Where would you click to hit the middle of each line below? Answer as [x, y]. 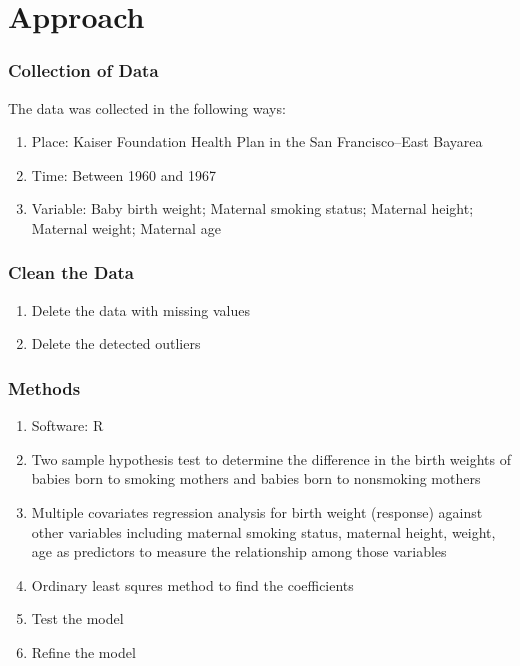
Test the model [77, 618]
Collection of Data [83, 70]
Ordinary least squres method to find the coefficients [192, 584]
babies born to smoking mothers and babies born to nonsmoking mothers [256, 478]
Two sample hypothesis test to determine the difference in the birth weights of [271, 458]
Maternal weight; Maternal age [126, 227]
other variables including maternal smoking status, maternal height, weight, [263, 531]
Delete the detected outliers [116, 343]
